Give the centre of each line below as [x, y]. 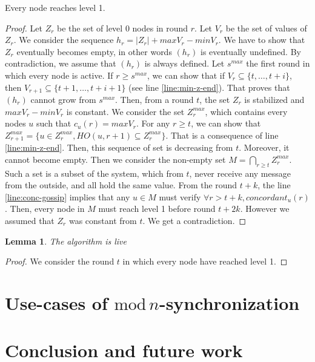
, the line [274, 185]
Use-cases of [56, 302]
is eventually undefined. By [251, 51]
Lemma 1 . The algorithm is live [66, 241]
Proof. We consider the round [60, 261]
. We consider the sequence [64, 40]
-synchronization [229, 302]
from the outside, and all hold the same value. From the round [121, 185]
